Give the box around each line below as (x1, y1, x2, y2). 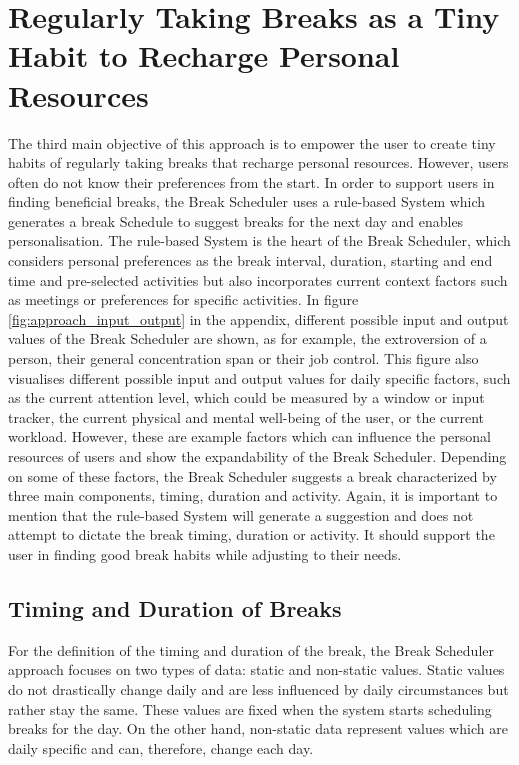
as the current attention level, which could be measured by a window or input (8, 387, 485, 408)
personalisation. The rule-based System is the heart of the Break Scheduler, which (8, 230, 511, 251)
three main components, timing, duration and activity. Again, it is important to (8, 485, 498, 506)
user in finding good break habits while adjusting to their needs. (8, 543, 402, 564)
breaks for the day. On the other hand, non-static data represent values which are (8, 718, 508, 739)
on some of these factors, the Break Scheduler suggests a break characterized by (8, 465, 497, 486)
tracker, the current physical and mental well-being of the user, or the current (8, 406, 485, 427)
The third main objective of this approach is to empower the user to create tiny (8, 132, 496, 153)
